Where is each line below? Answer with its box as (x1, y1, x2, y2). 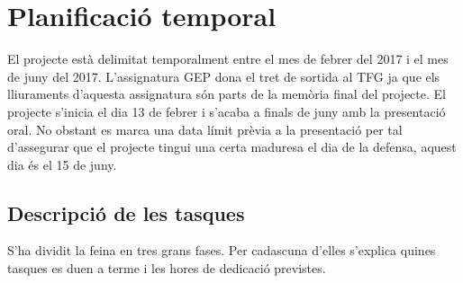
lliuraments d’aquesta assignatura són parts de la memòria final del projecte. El (7, 84, 446, 103)
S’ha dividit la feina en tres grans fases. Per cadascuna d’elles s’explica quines (7, 241, 436, 260)
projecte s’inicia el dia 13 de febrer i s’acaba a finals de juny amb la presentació (7, 102, 446, 120)
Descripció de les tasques (7, 199, 245, 226)
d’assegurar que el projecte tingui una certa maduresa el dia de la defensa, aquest (7, 137, 457, 156)
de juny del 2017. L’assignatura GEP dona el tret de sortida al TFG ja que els (7, 66, 440, 85)
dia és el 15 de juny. (7, 155, 117, 173)
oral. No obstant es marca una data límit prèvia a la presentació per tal (7, 119, 403, 138)
